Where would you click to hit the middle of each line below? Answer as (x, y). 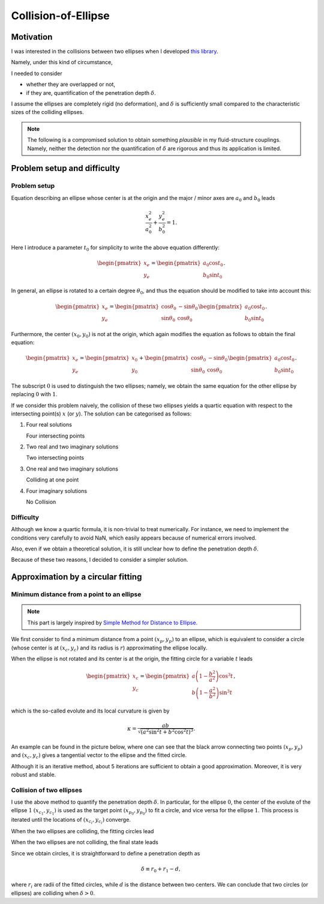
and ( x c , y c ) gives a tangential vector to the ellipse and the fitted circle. (99, 756)
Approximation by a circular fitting (76, 577)
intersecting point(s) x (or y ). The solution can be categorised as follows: (101, 414)
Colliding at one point (52, 480)
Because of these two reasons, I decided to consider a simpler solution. (100, 560)
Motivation (32, 37)
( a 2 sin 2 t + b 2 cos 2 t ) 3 (167, 731)
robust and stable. (34, 774)
